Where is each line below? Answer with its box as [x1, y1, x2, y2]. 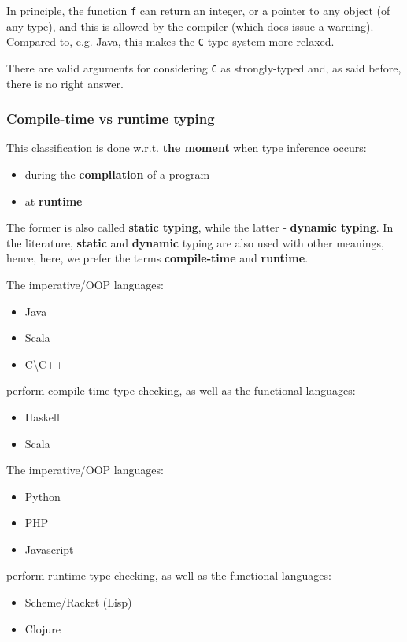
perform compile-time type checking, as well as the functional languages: [6, 382, 356, 399]
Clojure [24, 620, 61, 636]
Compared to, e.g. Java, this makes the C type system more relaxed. [6, 33, 335, 50]
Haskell [24, 408, 60, 425]
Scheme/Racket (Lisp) [24, 594, 132, 610]
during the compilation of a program [24, 165, 210, 182]
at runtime [24, 192, 83, 209]
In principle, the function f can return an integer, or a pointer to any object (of [6, 2, 390, 18]
